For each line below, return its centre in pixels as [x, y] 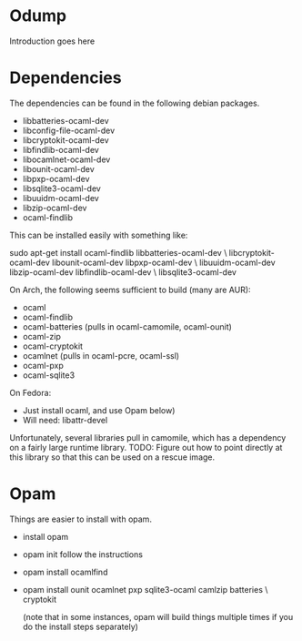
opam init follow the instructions [83, 554]
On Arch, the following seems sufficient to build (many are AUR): [131, 290]
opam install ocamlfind [65, 572]
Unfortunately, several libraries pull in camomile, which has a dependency [148, 437]
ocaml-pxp [43, 365]
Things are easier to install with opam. [81, 519]
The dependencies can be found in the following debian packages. [135, 103]
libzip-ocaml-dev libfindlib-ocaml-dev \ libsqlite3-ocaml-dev [123, 272]
